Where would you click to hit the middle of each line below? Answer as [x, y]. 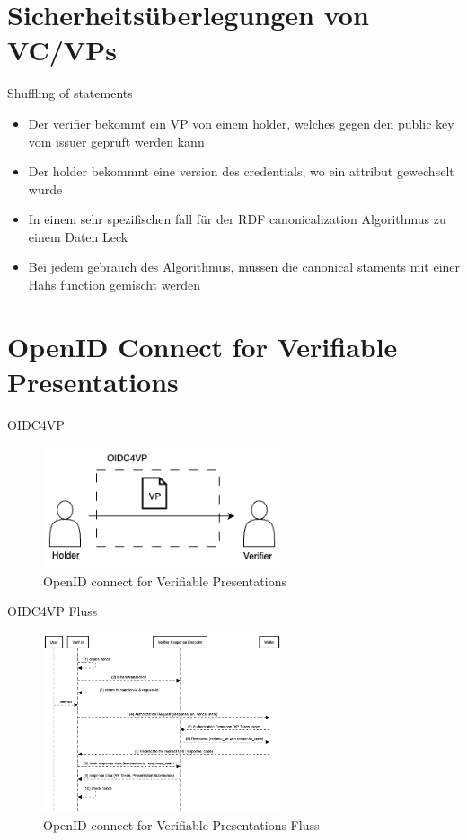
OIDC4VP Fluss [53, 611]
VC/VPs [62, 50]
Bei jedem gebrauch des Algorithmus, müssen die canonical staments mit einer [244, 267]
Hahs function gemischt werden [114, 285]
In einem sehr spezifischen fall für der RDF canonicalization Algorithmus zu [237, 219]
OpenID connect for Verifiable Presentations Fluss [181, 824]
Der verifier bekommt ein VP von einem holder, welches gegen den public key [241, 123]
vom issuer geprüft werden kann [116, 141]
